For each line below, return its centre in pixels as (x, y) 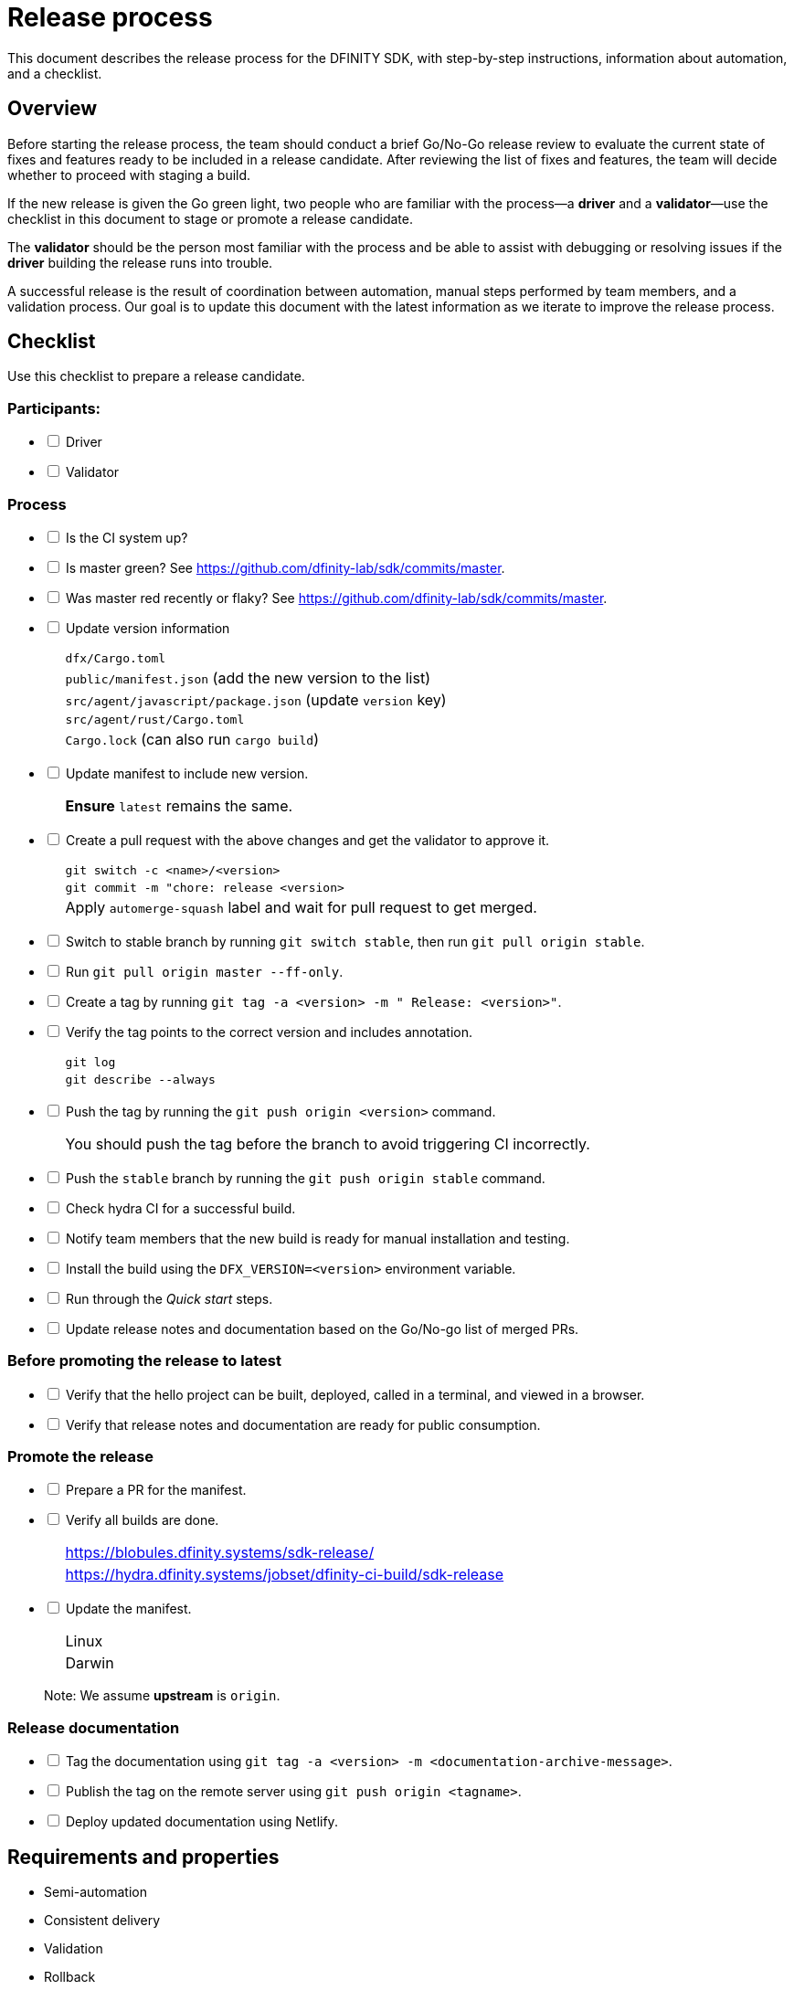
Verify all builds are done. (142, 1520)
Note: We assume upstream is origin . (162, 1696)
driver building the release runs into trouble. (140, 262)
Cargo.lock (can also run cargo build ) (192, 739)
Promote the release (80, 1457)
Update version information (148, 628)
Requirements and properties (143, 1857)
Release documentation (94, 1727)
